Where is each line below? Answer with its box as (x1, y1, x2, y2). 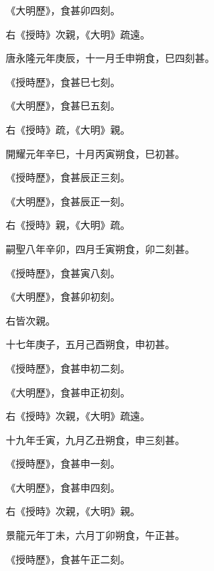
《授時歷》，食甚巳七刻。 (6, 74, 120, 89)
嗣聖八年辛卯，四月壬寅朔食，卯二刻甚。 (6, 241, 195, 256)
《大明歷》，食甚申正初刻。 (6, 384, 130, 399)
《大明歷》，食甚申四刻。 (6, 479, 120, 494)
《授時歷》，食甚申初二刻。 (6, 360, 130, 375)
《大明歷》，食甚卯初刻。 (6, 289, 120, 304)
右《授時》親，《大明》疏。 (6, 217, 130, 232)
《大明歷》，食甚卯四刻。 (6, 3, 120, 17)
